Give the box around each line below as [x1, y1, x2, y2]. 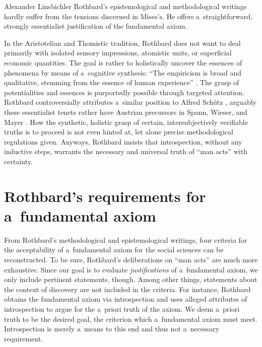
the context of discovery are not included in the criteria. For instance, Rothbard [4, 284, 251, 294]
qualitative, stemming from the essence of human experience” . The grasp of [4, 77, 239, 88]
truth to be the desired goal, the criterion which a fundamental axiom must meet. [4, 313, 257, 324]
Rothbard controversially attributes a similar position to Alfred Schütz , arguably [4, 97, 256, 107]
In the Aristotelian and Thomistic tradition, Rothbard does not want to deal [4, 37, 241, 48]
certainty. [4, 156, 33, 166]
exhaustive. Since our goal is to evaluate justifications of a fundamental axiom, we [4, 264, 258, 274]
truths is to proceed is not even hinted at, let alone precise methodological [4, 126, 234, 137]
